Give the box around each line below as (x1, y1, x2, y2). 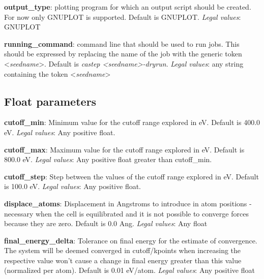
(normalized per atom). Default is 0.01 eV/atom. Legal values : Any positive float (4, 265, 255, 275)
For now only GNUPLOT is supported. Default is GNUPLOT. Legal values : (4, 11, 241, 22)
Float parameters (4, 93, 97, 109)
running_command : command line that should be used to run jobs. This (4, 38, 240, 49)
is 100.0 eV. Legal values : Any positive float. (4, 181, 141, 192)
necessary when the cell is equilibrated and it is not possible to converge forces (4, 208, 249, 219)
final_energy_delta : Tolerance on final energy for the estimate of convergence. (4, 235, 257, 245)
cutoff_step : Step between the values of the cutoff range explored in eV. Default (4, 171, 259, 181)
